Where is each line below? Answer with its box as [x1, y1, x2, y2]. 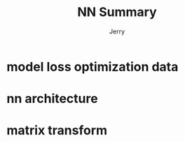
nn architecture [6, 91, 99, 106]
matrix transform [6, 123, 108, 139]
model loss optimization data [6, 58, 179, 74]
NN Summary [77, 4, 157, 20]
